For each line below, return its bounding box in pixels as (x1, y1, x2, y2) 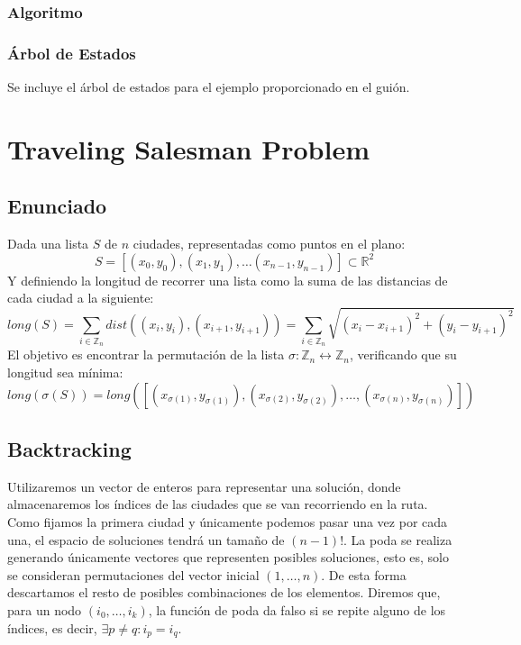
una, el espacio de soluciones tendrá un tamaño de (7, 530, 285, 549)
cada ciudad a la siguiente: (7, 288, 154, 307)
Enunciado (7, 192, 107, 220)
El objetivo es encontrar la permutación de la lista (7, 345, 285, 364)
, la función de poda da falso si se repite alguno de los (148, 600, 446, 619)
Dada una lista (7, 234, 89, 253)
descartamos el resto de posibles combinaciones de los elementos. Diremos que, (7, 583, 441, 602)
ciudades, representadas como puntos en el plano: (133, 234, 406, 253)
